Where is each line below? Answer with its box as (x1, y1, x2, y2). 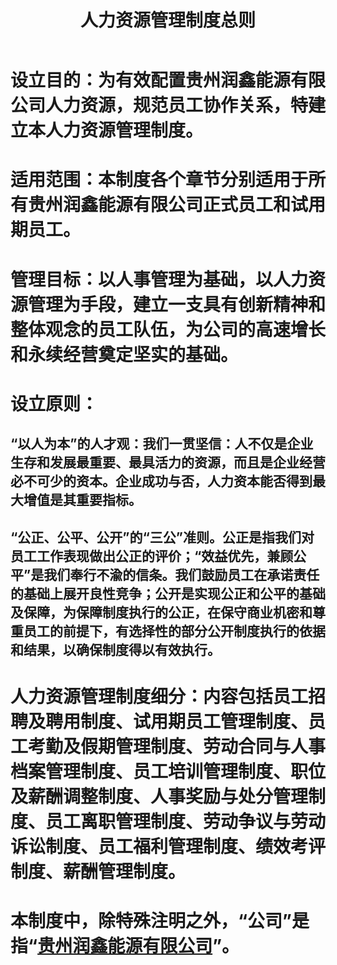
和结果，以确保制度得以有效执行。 (10, 641, 221, 658)
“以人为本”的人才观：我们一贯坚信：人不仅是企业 (10, 436, 314, 453)
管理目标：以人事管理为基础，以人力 (10, 268, 309, 291)
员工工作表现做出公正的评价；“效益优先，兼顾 (10, 547, 294, 565)
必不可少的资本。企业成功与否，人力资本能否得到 (10, 473, 313, 490)
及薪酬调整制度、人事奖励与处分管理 (10, 785, 309, 808)
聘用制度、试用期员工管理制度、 (45, 710, 309, 733)
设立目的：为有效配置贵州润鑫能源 (10, 69, 292, 92)
